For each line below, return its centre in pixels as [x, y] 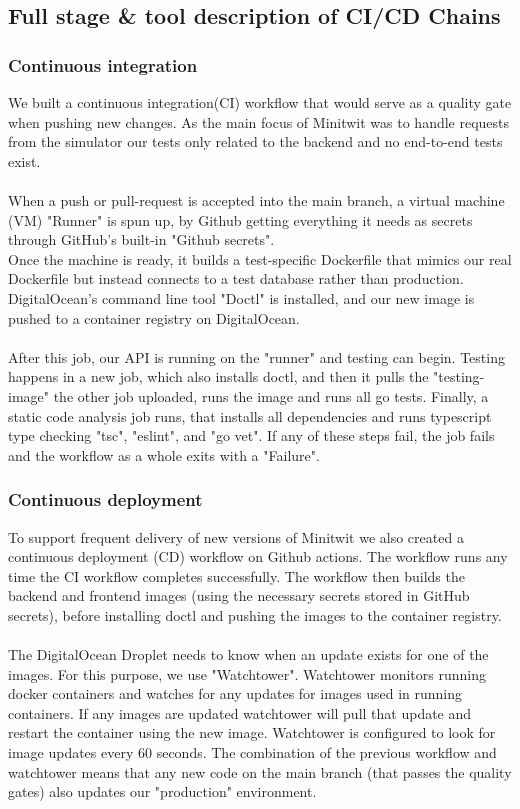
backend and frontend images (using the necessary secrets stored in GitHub [239, 595]
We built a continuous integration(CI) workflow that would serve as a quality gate [260, 102]
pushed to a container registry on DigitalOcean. [154, 317]
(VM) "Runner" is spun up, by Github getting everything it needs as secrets [240, 219]
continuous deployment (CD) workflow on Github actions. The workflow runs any [258, 556]
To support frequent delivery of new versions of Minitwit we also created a [236, 536]
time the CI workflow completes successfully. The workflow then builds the [236, 575]
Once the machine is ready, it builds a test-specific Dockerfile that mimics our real [260, 258]
